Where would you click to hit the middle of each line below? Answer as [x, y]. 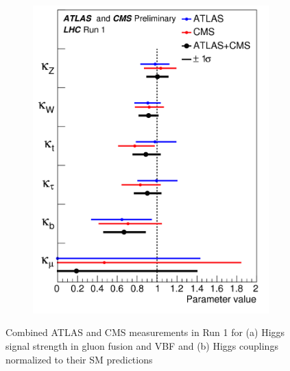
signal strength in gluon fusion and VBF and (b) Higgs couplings [142, 345]
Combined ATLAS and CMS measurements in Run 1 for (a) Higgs [145, 332]
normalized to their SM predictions [79, 359]
